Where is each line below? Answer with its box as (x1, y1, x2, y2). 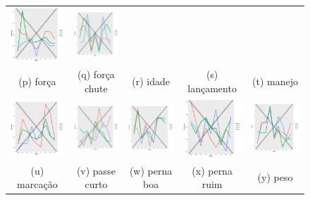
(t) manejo (252, 74, 298, 89)
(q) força (77, 67, 115, 82)
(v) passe (76, 163, 116, 177)
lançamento (187, 80, 237, 95)
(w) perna (129, 163, 173, 177)
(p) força (18, 74, 56, 89)
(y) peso (257, 170, 293, 185)
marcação (17, 177, 58, 192)
